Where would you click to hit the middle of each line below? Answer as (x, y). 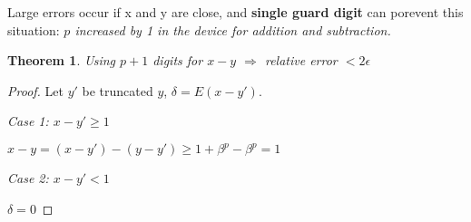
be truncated (118, 90)
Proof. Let (35, 90)
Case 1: (28, 121)
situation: (34, 29)
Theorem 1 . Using (62, 60)
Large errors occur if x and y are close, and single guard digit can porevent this (235, 12)
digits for (178, 60)
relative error (301, 60)
